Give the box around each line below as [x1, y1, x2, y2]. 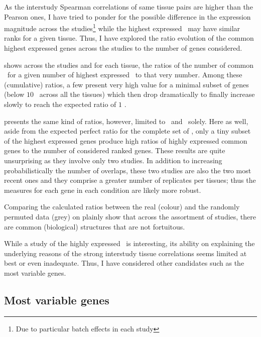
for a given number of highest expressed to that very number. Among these [7, 69, 242, 80]
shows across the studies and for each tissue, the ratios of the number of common [4, 59, 254, 70]
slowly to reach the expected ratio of [4, 99, 116, 109]
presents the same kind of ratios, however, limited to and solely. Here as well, [4, 116, 248, 126]
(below [4, 89, 25, 99]
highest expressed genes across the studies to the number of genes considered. [4, 43, 242, 53]
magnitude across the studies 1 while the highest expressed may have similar [4, 22, 240, 33]
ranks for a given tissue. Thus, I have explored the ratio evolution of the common [4, 33, 254, 43]
